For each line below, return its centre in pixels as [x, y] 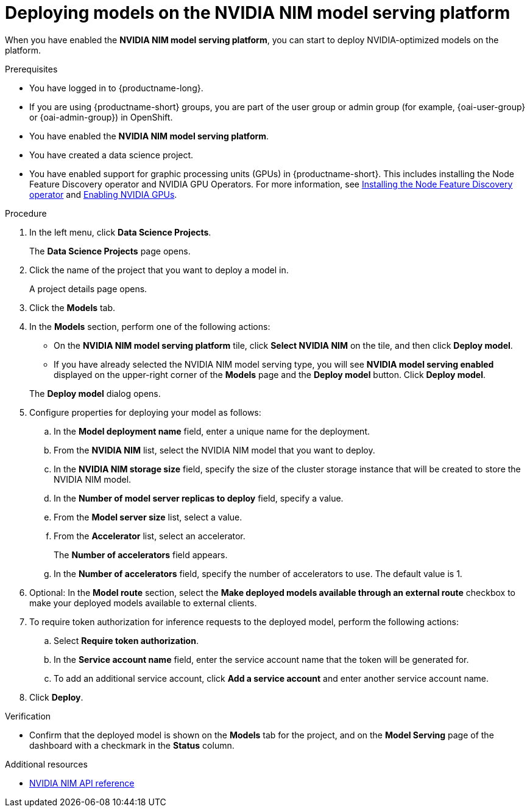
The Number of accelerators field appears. [141, 555]
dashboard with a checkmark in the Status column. [132, 745]
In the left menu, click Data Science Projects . [120, 232]
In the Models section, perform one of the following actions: [150, 326]
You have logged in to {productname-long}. [116, 88]
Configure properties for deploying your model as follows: [145, 412]
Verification [28, 716]
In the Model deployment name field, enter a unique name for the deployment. [212, 431]
